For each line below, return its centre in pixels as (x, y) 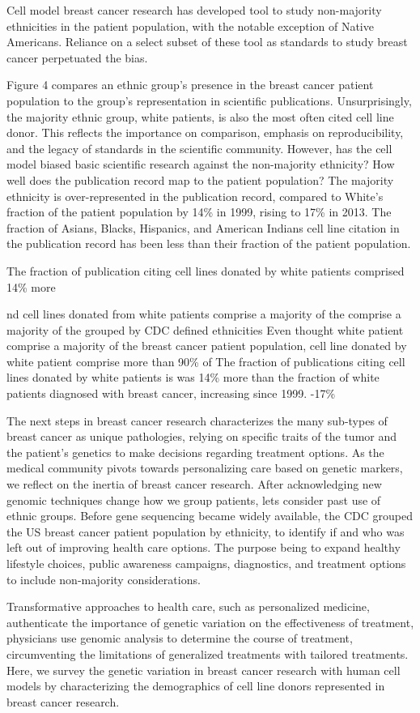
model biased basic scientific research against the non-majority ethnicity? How (201, 164)
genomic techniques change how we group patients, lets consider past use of (194, 500)
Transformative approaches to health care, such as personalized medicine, (188, 606)
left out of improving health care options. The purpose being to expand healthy (204, 547)
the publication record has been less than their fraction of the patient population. (209, 243)
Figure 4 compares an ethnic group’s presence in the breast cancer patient (190, 85)
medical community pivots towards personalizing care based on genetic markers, (205, 468)
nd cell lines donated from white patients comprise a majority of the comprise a (204, 314)
